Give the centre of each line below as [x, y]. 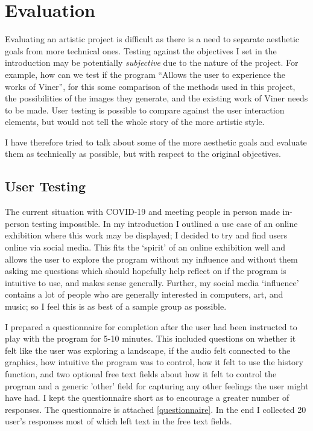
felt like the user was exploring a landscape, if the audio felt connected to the [148, 350]
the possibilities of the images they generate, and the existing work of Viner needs [156, 98]
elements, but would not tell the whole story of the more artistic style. [135, 122]
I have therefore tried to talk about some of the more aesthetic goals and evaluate [156, 142]
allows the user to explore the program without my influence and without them [151, 259]
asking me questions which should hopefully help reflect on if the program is [146, 271]
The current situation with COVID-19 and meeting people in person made [142, 212]
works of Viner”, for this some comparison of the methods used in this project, [150, 86]
